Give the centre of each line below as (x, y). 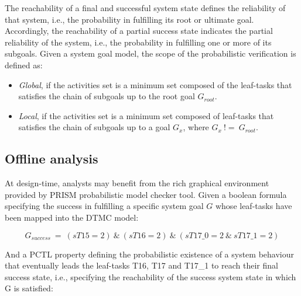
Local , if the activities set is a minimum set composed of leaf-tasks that (146, 115)
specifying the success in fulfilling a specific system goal (104, 206)
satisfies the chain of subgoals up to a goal (94, 127)
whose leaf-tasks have (254, 206)
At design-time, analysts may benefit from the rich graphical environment (137, 183)
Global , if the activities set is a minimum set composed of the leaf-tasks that (155, 84)
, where (196, 127)
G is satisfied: (29, 288)
